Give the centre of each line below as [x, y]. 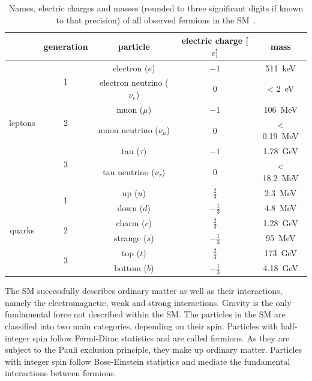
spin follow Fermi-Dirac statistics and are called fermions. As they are [161, 337]
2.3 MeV [281, 192]
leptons [22, 123]
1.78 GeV [280, 151]
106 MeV [280, 109]
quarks [22, 230]
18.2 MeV [280, 177]
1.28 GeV [280, 222]
